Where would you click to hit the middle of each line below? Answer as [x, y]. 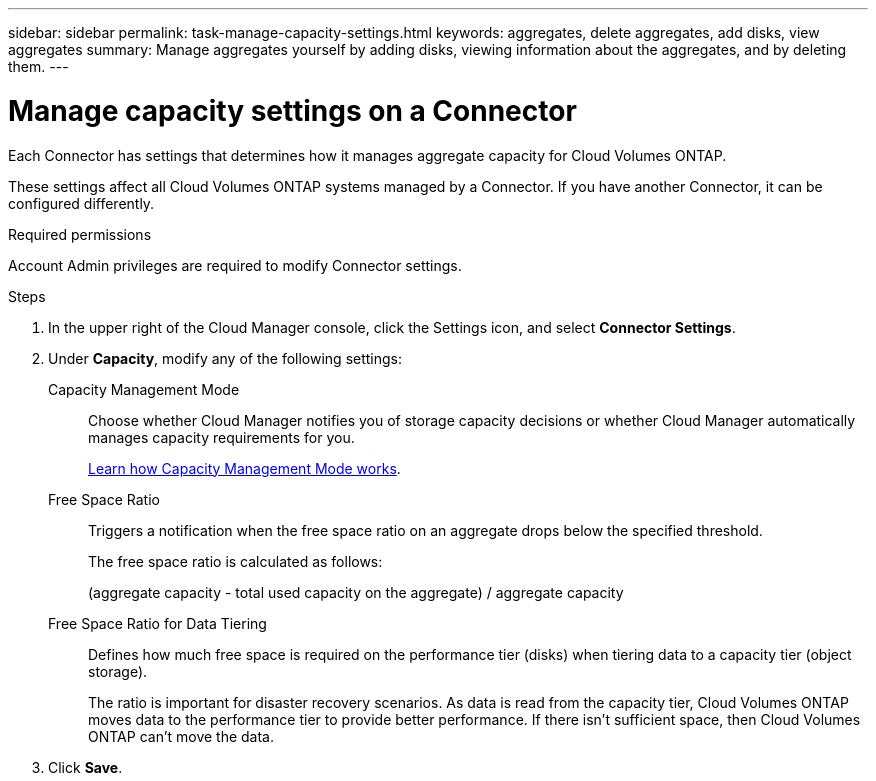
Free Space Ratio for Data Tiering [157, 623]
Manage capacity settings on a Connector [292, 110]
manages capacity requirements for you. [221, 437]
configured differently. [81, 203]
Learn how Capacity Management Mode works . [244, 468]
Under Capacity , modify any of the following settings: [225, 358]
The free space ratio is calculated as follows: [235, 561]
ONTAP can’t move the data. [181, 736]
